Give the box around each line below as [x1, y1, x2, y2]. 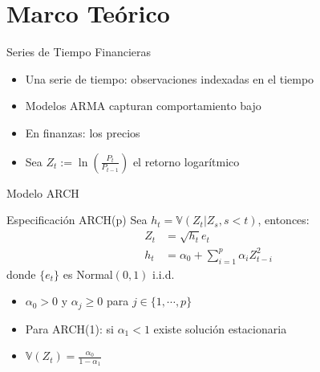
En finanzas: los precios [25, 124, 140, 141]
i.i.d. [152, 265, 175, 282]
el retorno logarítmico [132, 153, 240, 170]
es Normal [63, 265, 113, 282]
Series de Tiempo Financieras [6, 43, 152, 60]
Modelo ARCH [6, 184, 79, 201]
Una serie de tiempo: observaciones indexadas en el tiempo [25, 70, 314, 87]
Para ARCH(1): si [25, 320, 114, 337]
